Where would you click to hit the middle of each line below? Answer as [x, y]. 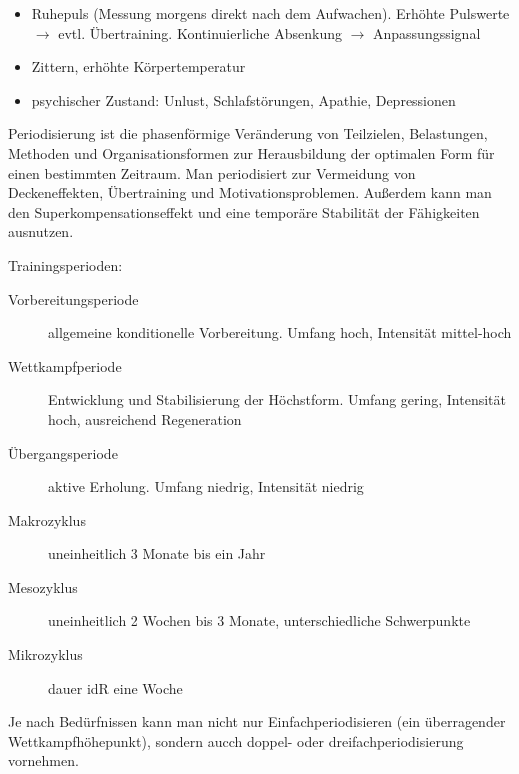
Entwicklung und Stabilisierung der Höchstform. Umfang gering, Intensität [277, 399]
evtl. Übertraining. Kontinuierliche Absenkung [200, 32]
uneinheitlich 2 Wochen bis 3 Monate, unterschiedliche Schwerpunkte [259, 620]
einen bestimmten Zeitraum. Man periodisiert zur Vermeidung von [212, 172]
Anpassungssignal [427, 32]
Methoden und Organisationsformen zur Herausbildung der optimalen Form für [251, 152]
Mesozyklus [43, 586]
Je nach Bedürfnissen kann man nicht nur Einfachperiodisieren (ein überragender [257, 721]
